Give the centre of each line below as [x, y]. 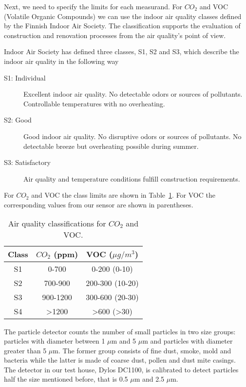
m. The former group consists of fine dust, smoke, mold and [142, 350]
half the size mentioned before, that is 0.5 [66, 379]
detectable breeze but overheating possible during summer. [111, 146]
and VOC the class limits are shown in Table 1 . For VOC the [123, 195]
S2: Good [18, 120]
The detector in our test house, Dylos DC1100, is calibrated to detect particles [121, 369]
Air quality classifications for [57, 223]
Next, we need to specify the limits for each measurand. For [93, 6]
